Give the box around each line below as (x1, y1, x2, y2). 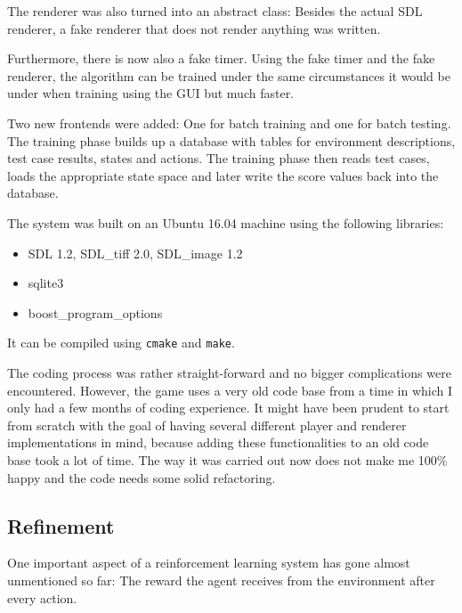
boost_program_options (28, 303, 163, 322)
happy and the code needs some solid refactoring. (7, 468, 276, 486)
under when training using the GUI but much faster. (7, 84, 295, 102)
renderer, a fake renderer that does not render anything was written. (7, 19, 381, 37)
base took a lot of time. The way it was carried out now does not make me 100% (7, 450, 448, 469)
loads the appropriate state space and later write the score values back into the (7, 166, 439, 184)
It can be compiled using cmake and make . (7, 333, 235, 352)
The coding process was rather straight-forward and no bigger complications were (7, 363, 451, 381)
